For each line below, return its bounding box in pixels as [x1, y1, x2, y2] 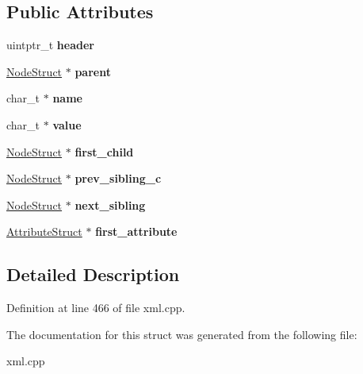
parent [75, 63, 111, 79]
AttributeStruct [6, 223, 82, 240]
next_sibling [75, 196, 146, 213]
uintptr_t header [6, 37, 94, 53]
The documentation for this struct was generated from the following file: [6, 326, 357, 342]
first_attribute [95, 223, 178, 240]
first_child [75, 143, 134, 160]
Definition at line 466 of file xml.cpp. [6, 299, 185, 316]
